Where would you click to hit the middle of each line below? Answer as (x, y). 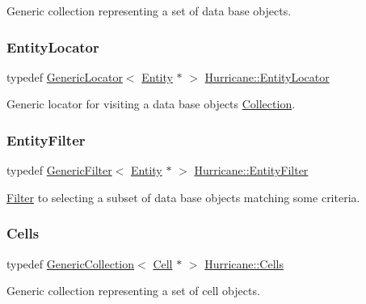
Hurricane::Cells (244, 263)
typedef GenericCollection (71, 263)
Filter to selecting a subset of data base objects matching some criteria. (183, 197)
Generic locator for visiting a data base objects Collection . (151, 104)
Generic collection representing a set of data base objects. (149, 11)
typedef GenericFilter (59, 170)
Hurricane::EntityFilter (251, 170)
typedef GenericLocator (65, 76)
